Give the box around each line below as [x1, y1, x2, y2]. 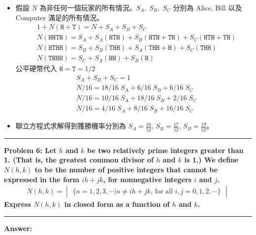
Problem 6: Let [4, 145, 57, 155]
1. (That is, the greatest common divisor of [4, 155, 154, 165]
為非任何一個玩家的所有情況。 [39, 2, 136, 12]
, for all [151, 188, 173, 196]
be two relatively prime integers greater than [87, 145, 244, 155]
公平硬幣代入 [15, 63, 57, 74]
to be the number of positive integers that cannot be [34, 164, 218, 174]
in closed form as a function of [64, 199, 170, 209]
